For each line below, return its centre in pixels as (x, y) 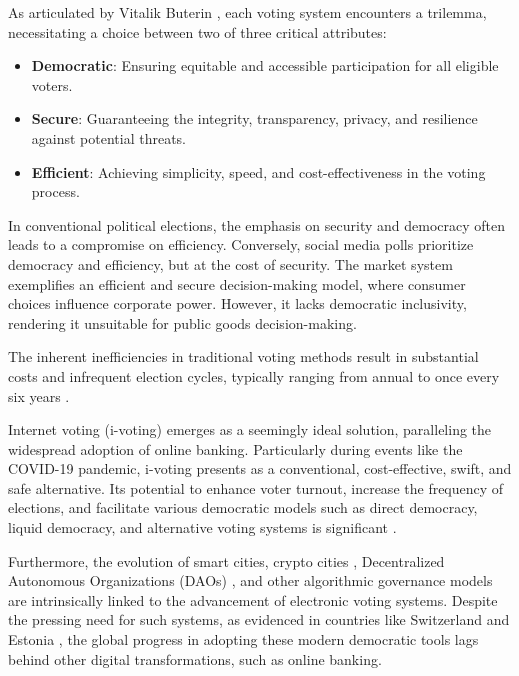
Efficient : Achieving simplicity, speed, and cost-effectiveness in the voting (258, 171)
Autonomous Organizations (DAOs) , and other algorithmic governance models (250, 580)
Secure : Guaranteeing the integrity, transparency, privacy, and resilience (254, 118)
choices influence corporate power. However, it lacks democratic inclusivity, (237, 303)
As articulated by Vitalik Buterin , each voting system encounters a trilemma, (247, 12)
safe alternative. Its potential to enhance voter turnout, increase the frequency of (256, 487)
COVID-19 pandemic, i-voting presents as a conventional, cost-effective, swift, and (260, 468)
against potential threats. (109, 137)
